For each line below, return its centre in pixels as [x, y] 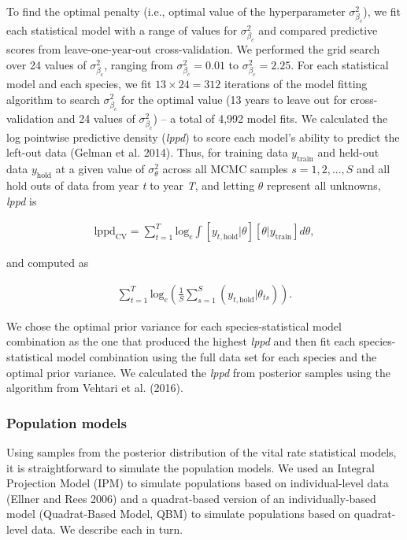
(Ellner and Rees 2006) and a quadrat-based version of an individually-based [191, 498]
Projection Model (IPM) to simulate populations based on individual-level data [198, 483]
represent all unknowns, [324, 185]
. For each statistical [340, 64]
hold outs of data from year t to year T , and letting [131, 185]
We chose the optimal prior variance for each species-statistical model [174, 325]
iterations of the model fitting [296, 83]
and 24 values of [96, 118]
